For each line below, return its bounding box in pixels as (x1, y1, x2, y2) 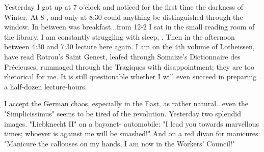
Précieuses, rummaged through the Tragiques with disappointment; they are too (4, 61, 255, 72)
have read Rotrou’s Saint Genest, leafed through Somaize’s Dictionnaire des (4, 51, 241, 62)
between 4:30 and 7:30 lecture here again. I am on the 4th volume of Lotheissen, (4, 41, 255, 52)
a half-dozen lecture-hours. (4, 81, 87, 92)
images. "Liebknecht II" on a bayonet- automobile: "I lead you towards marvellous (4, 118, 259, 129)
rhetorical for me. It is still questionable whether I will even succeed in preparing (4, 71, 257, 82)
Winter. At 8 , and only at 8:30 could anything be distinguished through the (4, 11, 243, 22)
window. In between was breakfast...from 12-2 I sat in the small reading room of (4, 21, 255, 32)
